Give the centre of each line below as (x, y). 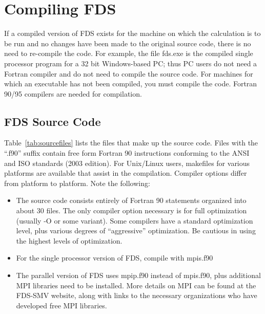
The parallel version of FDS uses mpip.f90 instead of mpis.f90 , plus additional (138, 275)
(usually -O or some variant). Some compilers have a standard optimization (135, 220)
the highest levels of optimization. (69, 240)
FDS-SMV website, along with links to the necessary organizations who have (137, 295)
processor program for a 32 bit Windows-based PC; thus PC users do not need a (131, 63)
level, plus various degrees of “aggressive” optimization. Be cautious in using (136, 230)
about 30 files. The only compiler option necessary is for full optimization (131, 210)
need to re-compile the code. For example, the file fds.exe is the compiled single (129, 53)
